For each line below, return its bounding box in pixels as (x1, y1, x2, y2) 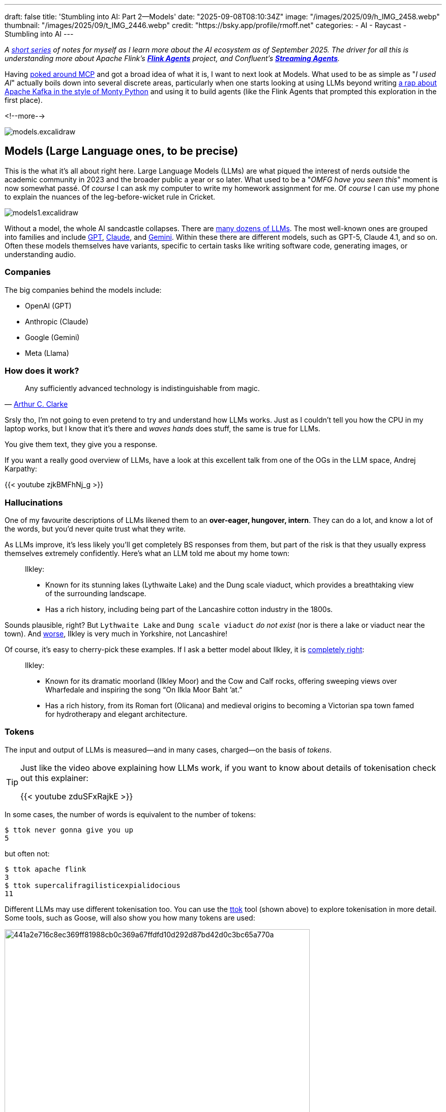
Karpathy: (5, 464, 37, 474)
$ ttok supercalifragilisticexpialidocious (5, 881, 181, 889)
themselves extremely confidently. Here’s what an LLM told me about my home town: (5, 549, 290, 558)
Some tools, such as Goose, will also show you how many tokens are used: (5, 913, 255, 922)
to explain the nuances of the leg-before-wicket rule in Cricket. (5, 192, 216, 201)
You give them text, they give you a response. (5, 440, 158, 449)
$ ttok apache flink (5, 865, 86, 873)
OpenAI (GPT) (25, 301, 72, 310)
